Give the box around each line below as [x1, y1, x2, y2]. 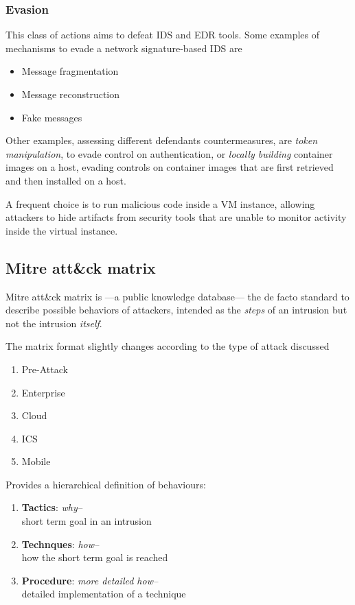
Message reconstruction [21, 87, 120, 101]
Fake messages [21, 110, 82, 124]
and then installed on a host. [5, 173, 126, 187]
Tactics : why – [21, 500, 82, 514]
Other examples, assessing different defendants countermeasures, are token [5, 133, 318, 147]
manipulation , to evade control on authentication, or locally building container [5, 146, 333, 161]
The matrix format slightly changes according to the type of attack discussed [5, 339, 330, 353]
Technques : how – [21, 536, 100, 551]
